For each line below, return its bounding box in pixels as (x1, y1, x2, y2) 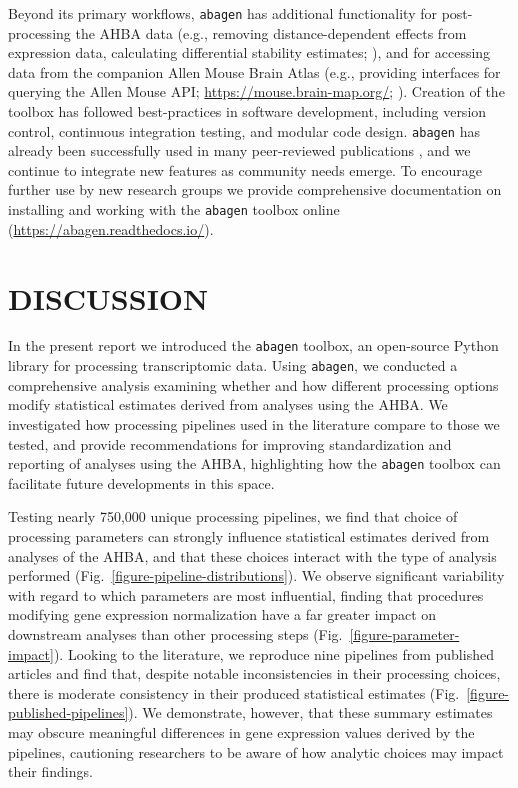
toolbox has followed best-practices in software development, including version (8, 101, 487, 122)
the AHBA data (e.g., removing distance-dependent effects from (75, 22, 467, 43)
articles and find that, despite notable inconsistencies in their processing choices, (8, 663, 501, 684)
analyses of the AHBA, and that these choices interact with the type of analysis (8, 545, 497, 566)
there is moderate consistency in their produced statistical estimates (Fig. (8, 682, 460, 703)
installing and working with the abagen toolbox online (8, 199, 340, 220)
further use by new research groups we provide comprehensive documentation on (8, 179, 502, 200)
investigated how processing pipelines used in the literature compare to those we (8, 413, 500, 434)
